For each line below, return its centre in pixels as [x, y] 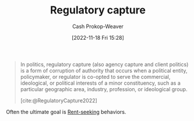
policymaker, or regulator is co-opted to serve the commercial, [95, 77]
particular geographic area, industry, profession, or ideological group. [104, 89]
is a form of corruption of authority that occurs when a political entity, [104, 70]
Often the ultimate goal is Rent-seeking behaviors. [66, 112]
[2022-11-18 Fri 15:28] [98, 37]
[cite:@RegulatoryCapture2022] [59, 101]
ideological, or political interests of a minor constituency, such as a [100, 83]
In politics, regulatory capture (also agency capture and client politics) [104, 64]
